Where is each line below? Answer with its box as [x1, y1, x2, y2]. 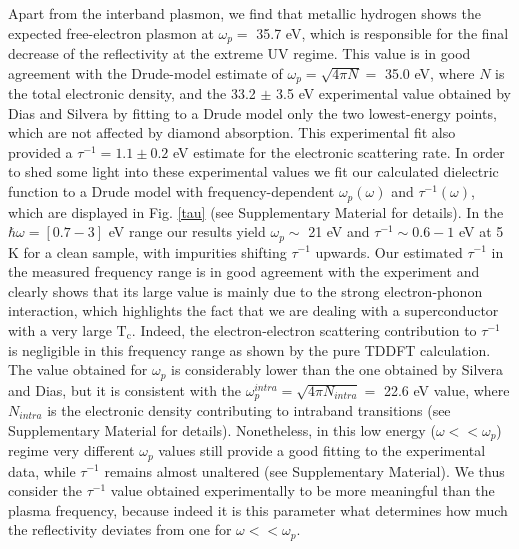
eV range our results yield [108, 221, 266, 242]
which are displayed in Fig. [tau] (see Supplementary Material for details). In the [8, 201, 504, 222]
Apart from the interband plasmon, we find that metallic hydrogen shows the [8, 3, 481, 23]
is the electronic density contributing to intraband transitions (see [47, 400, 451, 421]
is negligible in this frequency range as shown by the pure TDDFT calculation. [8, 339, 491, 360]
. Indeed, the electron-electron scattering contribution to [131, 319, 477, 340]
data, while [8, 460, 76, 481]
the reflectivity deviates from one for [8, 519, 232, 540]
